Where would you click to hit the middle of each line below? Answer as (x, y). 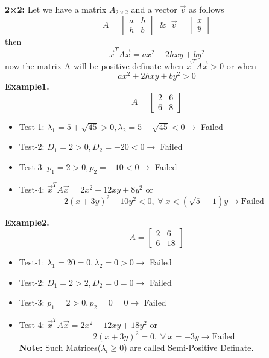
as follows (206, 9)
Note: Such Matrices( (60, 347)
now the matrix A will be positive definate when (94, 65)
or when (241, 65)
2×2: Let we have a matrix (56, 9)
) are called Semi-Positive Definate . (189, 347)
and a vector (154, 9)
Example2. (27, 222)
